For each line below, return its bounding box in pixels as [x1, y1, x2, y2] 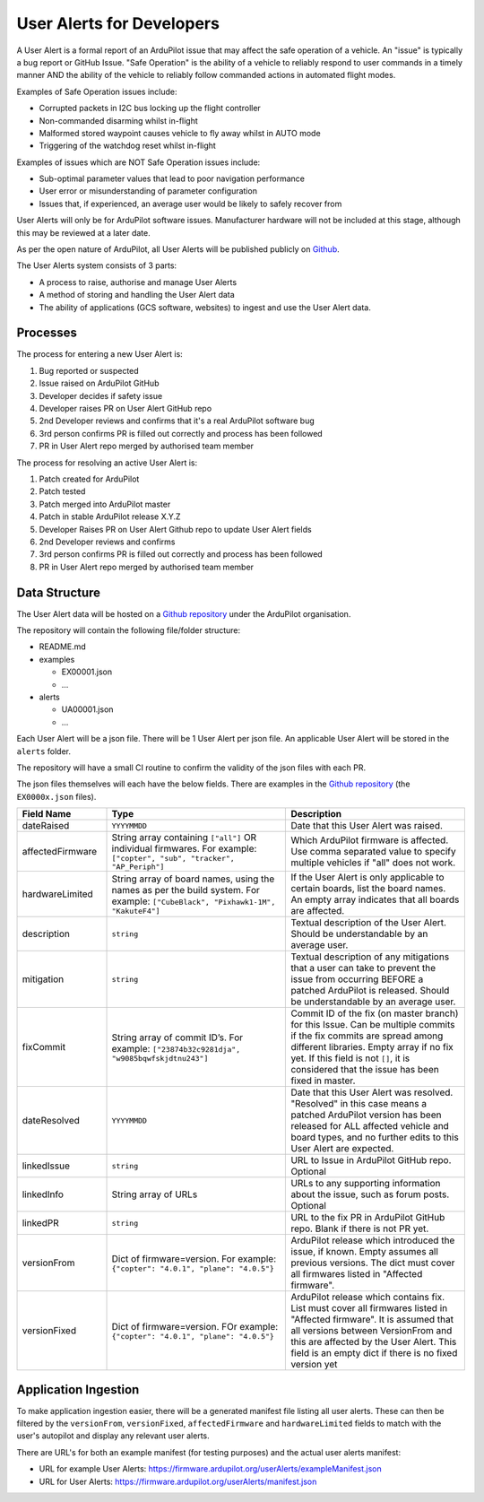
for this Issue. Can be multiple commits [290, 1019, 455, 1031]
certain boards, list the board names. [290, 882, 446, 895]
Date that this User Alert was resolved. [290, 1086, 454, 1098]
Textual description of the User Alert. [290, 916, 447, 929]
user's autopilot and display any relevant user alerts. [16, 1430, 210, 1441]
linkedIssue [22, 1159, 71, 1172]
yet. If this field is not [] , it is [290, 1052, 411, 1064]
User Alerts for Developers [16, 13, 220, 33]
